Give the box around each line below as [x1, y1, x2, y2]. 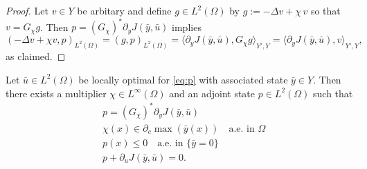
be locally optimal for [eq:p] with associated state [78, 72, 288, 86]
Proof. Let [6, 3, 48, 17]
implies [172, 19, 202, 34]
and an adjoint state [169, 86, 256, 100]
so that [310, 3, 341, 17]
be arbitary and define [77, 3, 172, 17]
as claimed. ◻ [6, 49, 66, 63]
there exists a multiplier [6, 86, 107, 100]
